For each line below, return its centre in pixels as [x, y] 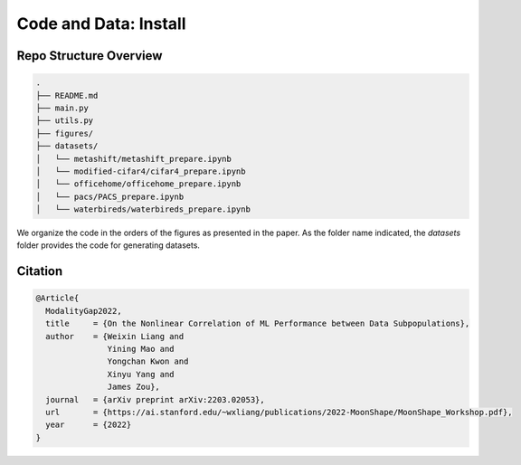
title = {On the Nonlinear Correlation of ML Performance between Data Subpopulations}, [258, 324]
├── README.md [67, 95]
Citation [40, 271]
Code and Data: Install [101, 24]
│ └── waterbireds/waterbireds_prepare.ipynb [143, 209]
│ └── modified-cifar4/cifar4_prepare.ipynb [141, 171]
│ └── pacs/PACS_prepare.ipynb [110, 196]
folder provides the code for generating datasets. [109, 245]
